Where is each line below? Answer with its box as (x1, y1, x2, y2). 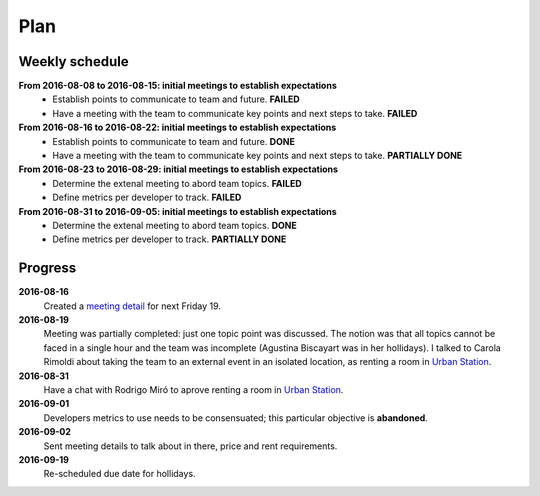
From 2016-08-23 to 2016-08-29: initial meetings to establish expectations (18, 163, 339, 175)
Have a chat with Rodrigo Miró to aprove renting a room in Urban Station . (43, 384, 344, 395)
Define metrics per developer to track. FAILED (52, 191, 242, 204)
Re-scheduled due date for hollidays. (43, 468, 196, 480)
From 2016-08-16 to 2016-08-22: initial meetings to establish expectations (18, 121, 337, 134)
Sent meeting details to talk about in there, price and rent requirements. (43, 440, 338, 452)
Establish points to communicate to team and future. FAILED (52, 93, 300, 105)
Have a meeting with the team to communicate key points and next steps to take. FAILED (52, 107, 418, 119)
